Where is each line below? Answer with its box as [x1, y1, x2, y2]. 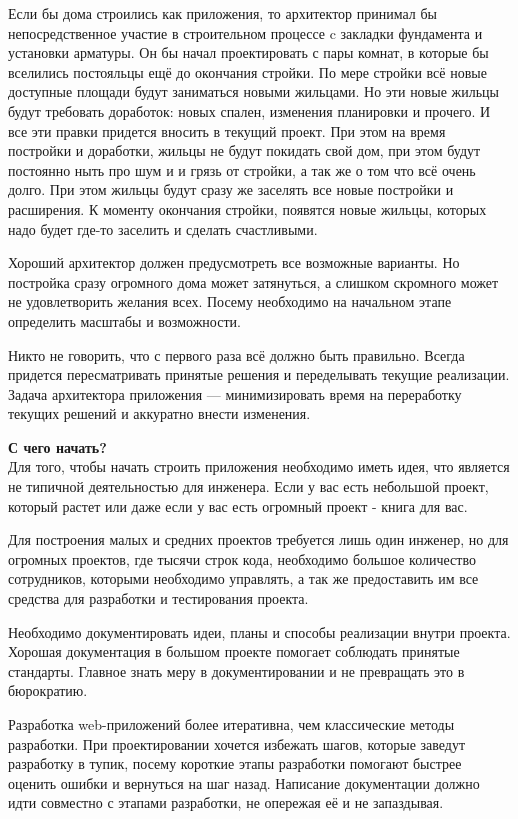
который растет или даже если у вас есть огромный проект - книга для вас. [8, 495, 468, 516]
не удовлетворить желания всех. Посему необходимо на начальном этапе [8, 291, 452, 312]
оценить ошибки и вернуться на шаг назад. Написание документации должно [8, 772, 480, 793]
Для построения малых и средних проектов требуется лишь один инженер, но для [8, 529, 509, 550]
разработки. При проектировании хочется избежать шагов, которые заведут [8, 733, 466, 754]
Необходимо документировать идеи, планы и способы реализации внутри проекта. [8, 621, 511, 642]
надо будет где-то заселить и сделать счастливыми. [8, 218, 318, 239]
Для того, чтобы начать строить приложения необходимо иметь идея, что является [8, 456, 510, 477]
